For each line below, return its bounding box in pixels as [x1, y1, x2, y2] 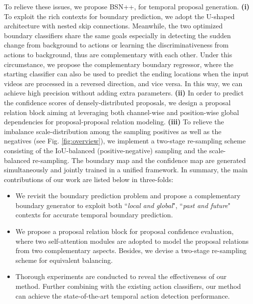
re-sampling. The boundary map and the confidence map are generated [32, 155, 246, 165]
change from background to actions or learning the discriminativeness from [4, 40, 229, 50]
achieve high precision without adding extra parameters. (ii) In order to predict [4, 88, 244, 98]
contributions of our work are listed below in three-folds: [4, 174, 174, 184]
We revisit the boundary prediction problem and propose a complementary [15, 190, 241, 201]
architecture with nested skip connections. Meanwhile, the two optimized [4, 21, 223, 31]
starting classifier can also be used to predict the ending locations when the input [4, 69, 249, 79]
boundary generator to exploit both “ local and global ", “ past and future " [15, 200, 231, 210]
